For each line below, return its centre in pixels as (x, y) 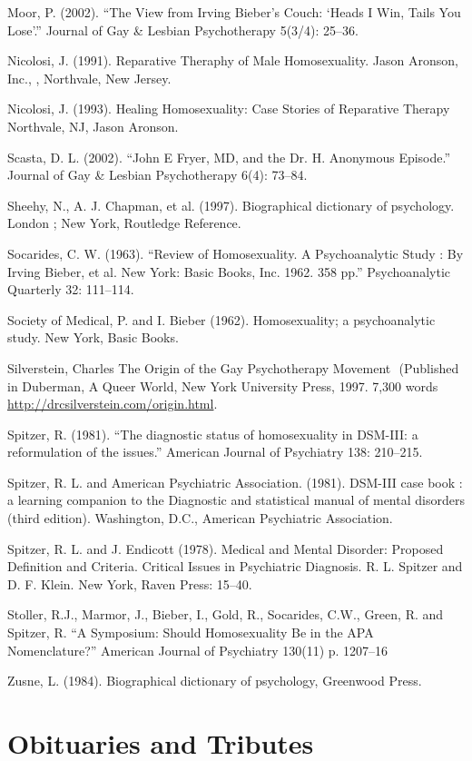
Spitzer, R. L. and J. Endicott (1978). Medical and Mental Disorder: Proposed (226, 548)
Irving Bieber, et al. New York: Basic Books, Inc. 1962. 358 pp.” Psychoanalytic (229, 271)
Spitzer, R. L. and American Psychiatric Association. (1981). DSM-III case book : (235, 482)
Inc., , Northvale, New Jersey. (89, 78)
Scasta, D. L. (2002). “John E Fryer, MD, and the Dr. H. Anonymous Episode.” (229, 157)
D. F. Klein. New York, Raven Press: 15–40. (130, 583)
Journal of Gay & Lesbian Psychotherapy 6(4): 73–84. (157, 175)
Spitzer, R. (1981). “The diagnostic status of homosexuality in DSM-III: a (213, 434)
